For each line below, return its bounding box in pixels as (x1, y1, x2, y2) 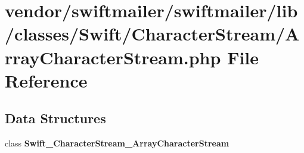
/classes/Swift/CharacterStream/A (5, 21, 300, 46)
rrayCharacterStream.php (5, 45, 221, 69)
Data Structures (5, 109, 106, 127)
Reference (5, 68, 88, 92)
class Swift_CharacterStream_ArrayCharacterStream (5, 137, 229, 149)
